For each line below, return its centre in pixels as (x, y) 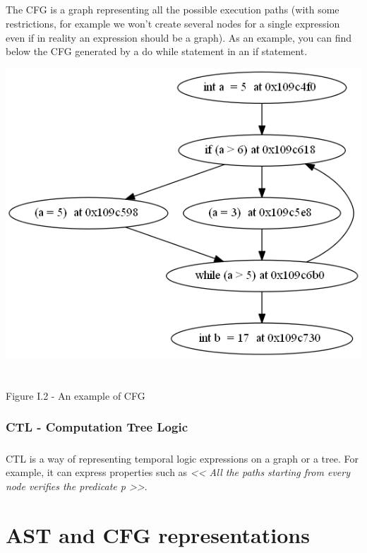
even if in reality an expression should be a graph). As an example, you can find (179, 37)
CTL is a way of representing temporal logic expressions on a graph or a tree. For (182, 458)
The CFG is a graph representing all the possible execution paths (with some (173, 10)
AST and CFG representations (158, 534)
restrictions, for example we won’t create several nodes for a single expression (173, 23)
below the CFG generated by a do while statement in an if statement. (157, 51)
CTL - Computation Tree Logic (97, 427)
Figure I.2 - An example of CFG (76, 395)
